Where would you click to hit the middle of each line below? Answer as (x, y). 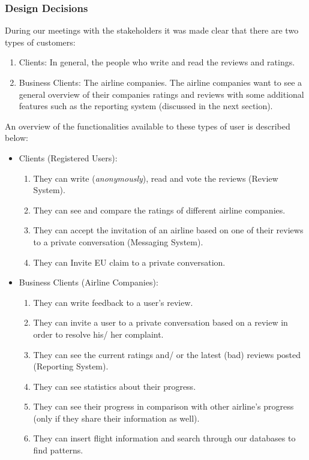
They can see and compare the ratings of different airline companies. (159, 210)
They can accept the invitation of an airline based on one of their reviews (168, 230)
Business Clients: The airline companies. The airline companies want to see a (160, 82)
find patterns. (58, 450)
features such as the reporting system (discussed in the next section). (146, 106)
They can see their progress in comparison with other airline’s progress (163, 406)
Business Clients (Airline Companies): (88, 282)
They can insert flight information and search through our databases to (164, 438)
